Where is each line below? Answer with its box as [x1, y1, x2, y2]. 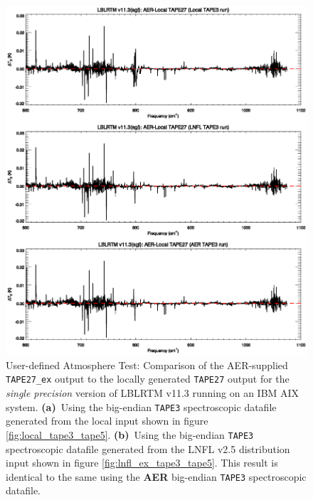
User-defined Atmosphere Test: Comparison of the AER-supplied [6, 357, 288, 372]
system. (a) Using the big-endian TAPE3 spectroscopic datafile [6, 399, 277, 414]
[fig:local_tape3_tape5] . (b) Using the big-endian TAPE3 [6, 427, 254, 442]
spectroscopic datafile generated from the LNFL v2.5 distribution [6, 441, 290, 456]
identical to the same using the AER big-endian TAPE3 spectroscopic [6, 469, 307, 484]
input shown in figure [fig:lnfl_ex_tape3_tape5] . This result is [6, 455, 278, 470]
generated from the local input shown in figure [6, 413, 208, 428]
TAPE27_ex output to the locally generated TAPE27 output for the [6, 371, 290, 386]
